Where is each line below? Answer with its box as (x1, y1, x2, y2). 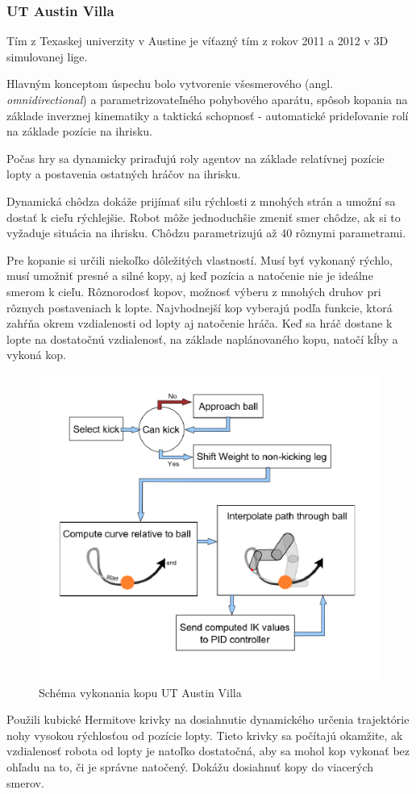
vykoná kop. (6, 346, 66, 363)
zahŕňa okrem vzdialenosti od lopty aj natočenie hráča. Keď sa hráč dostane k (6, 315, 393, 332)
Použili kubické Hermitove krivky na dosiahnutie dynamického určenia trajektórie (6, 711, 410, 728)
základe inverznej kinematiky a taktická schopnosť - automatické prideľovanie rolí (6, 107, 409, 123)
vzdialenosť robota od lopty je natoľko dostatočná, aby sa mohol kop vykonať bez (6, 742, 410, 759)
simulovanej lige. (6, 48, 88, 65)
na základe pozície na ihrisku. (6, 123, 152, 140)
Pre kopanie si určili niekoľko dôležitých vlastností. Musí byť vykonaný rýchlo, (6, 251, 393, 268)
